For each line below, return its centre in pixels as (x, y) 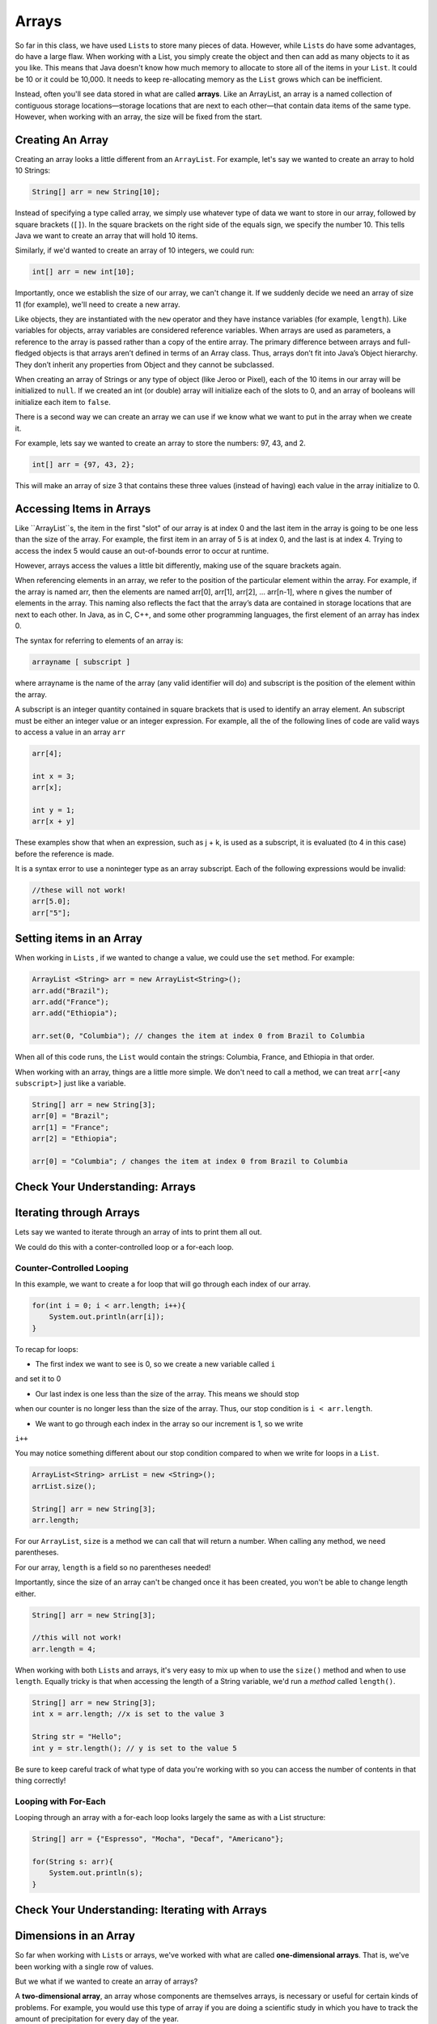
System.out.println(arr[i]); (107, 1317)
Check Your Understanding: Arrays (105, 1187)
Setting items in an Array (79, 939)
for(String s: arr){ (72, 1861)
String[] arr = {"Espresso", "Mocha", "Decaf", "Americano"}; (158, 1839)
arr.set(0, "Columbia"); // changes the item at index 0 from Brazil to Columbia (199, 1036)
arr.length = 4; (64, 1649)
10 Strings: (33, 171)
